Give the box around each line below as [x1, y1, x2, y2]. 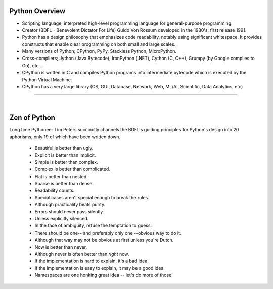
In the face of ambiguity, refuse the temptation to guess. [34, 222, 152, 229]
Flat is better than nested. [34, 173, 88, 179]
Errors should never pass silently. [34, 208, 104, 214]
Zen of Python [9, 113, 56, 122]
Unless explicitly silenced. [34, 216, 89, 222]
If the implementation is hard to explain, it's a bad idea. [34, 258, 149, 264]
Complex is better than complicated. [34, 166, 111, 172]
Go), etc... [22, 62, 43, 68]
